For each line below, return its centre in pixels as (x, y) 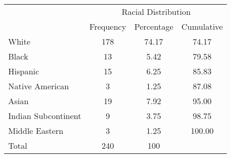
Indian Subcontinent (45, 116)
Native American (39, 86)
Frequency (108, 26)
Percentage (154, 26)
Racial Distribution (156, 12)
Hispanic (24, 71)
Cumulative (202, 26)
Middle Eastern (36, 131)
